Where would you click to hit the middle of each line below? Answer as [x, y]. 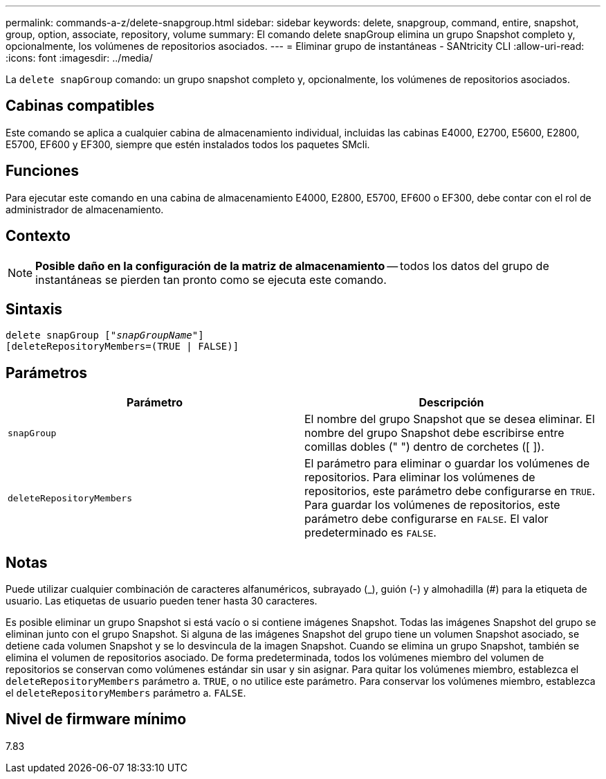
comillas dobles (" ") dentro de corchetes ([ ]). [424, 447]
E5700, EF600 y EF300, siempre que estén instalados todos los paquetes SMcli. [188, 144]
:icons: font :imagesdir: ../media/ [79, 58]
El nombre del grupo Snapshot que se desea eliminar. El [450, 419]
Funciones [43, 171]
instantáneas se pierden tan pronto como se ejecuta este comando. [211, 279]
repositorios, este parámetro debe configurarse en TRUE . [450, 491]
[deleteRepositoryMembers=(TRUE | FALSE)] [122, 347]
